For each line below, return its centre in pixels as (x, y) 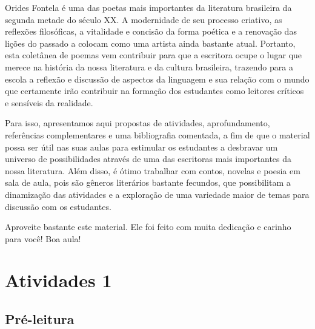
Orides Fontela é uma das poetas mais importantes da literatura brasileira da (148, 7)
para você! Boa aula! (43, 238)
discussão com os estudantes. (58, 206)
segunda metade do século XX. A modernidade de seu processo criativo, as (144, 19)
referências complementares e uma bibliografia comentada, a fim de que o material (157, 134)
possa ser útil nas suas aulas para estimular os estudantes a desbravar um (141, 147)
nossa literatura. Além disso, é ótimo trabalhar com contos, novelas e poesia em (153, 170)
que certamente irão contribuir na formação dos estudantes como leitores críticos (154, 91)
